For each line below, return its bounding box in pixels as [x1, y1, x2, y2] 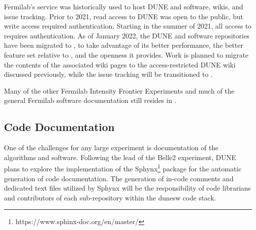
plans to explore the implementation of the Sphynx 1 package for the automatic [4, 162, 242, 173]
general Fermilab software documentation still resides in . [4, 95, 177, 105]
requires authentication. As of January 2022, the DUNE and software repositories [4, 30, 250, 40]
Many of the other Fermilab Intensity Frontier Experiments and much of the [4, 85, 235, 96]
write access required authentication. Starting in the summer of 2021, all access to [4, 21, 252, 31]
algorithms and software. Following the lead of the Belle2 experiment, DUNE [4, 152, 236, 162]
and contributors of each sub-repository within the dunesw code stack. [4, 192, 216, 202]
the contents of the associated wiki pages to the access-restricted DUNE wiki [4, 59, 236, 69]
